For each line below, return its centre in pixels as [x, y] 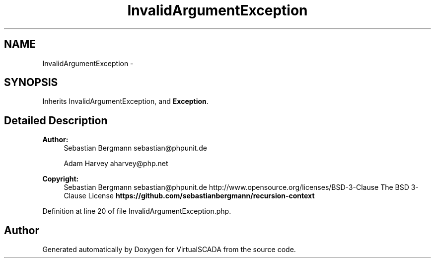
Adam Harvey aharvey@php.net [116, 164]
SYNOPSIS [31, 83]
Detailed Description [56, 120]
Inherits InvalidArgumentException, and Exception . [125, 101]
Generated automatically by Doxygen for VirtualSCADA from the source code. [169, 250]
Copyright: [61, 179]
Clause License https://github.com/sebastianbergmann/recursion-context [189, 196]
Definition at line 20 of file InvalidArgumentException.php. [137, 211]
